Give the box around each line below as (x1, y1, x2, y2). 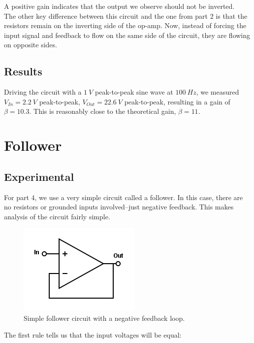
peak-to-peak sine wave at (95, 87, 173, 97)
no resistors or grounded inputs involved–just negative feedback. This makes (4, 202, 234, 212)
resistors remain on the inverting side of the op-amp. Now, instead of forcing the (4, 20, 247, 31)
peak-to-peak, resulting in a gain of (124, 96, 230, 106)
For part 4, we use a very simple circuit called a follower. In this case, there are (4, 192, 243, 202)
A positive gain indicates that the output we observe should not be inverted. (4, 1, 235, 11)
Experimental (4, 169, 74, 184)
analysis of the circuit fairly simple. (4, 211, 110, 221)
